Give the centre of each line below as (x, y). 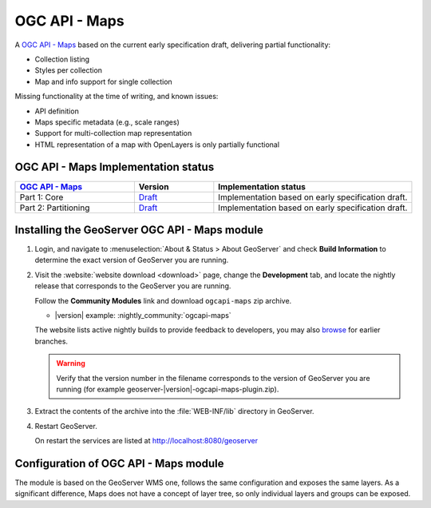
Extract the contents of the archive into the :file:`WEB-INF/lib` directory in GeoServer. (174, 411)
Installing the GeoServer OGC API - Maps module (139, 230)
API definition (57, 111)
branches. (51, 341)
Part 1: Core (42, 197)
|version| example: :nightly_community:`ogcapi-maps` (143, 316)
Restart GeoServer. (66, 426)
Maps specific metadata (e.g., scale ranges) (107, 122)
